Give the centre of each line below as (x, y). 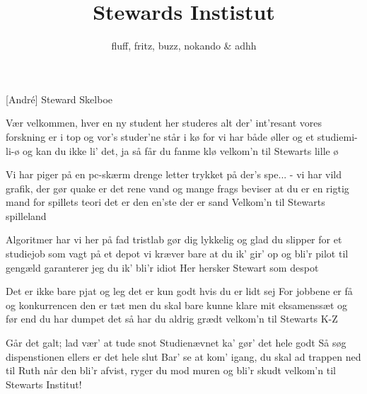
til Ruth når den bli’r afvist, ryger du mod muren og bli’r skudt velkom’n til (171, 370)
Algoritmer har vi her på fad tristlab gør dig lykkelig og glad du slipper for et (174, 239)
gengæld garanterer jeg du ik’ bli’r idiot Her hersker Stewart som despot (162, 267)
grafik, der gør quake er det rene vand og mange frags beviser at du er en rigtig (177, 188)
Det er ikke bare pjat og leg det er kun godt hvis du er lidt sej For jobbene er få (179, 291)
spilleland (26, 215)
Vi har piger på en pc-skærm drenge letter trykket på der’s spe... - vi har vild (174, 174)
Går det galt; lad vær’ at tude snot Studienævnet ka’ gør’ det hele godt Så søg (176, 343)
